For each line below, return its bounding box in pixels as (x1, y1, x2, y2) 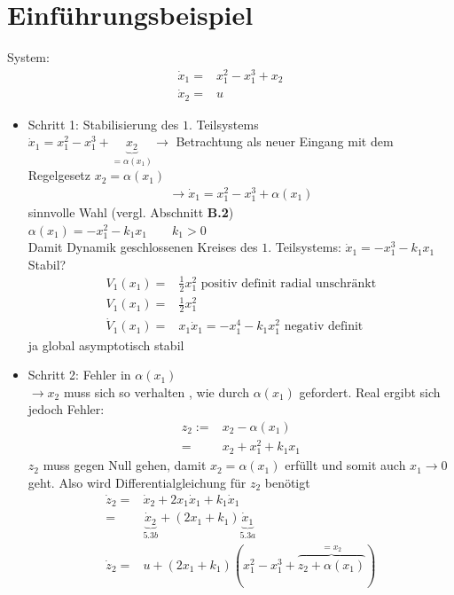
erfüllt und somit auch (285, 456, 406, 474)
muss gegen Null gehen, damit (43, 456, 207, 474)
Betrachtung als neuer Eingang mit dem (176, 132, 394, 151)
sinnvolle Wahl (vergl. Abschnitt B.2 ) (27, 203, 234, 222)
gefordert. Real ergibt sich (299, 382, 441, 401)
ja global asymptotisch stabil (27, 335, 184, 354)
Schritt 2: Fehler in (27, 365, 131, 384)
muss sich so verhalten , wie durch (63, 382, 250, 401)
